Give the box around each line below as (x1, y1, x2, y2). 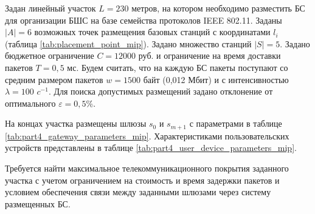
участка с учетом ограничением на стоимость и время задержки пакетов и (5, 173, 280, 186)
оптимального (5, 96, 56, 109)
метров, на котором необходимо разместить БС (131, 2, 305, 14)
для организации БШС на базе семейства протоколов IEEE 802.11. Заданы (5, 13, 282, 26)
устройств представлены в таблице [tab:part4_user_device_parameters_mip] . (5, 141, 297, 154)
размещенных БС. (5, 197, 71, 210)
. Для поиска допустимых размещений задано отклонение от (48, 85, 273, 98)
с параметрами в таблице (189, 117, 282, 130)
